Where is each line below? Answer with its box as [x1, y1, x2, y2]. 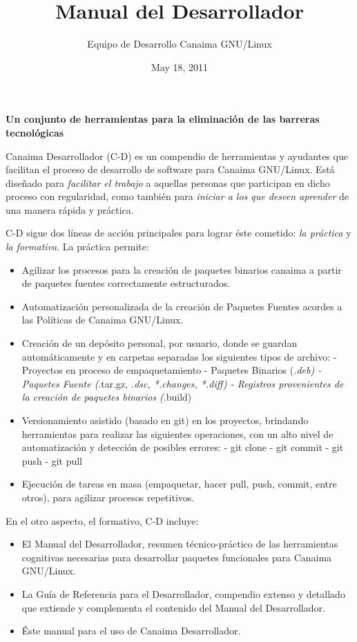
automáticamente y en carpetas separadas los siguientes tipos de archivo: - [21, 349, 337, 363]
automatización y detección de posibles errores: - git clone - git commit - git [21, 440, 344, 454]
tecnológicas [6, 125, 64, 139]
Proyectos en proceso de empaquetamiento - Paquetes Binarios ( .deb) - [21, 363, 322, 377]
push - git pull [21, 453, 83, 468]
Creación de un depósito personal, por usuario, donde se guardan [21, 336, 298, 350]
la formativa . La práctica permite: [6, 239, 149, 254]
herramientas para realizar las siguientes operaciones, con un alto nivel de [21, 426, 334, 441]
